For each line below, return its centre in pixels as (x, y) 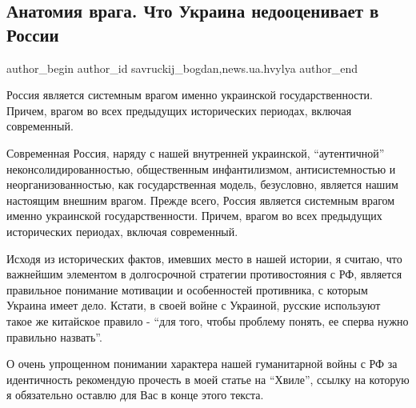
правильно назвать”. (54, 336)
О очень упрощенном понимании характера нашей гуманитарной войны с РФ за (202, 364)
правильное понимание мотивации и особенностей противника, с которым (187, 289)
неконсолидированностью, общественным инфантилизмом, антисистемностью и (201, 168)
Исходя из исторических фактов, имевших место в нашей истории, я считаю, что (204, 258)
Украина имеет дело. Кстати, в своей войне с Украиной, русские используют (194, 305)
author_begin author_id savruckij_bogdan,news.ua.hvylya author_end (182, 68)
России (33, 34)
